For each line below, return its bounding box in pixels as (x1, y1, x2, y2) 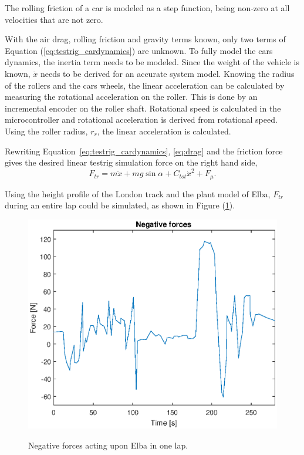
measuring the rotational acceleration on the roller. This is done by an (5, 90, 258, 103)
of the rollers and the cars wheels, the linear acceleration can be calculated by (5, 79, 285, 91)
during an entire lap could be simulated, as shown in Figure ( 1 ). (5, 199, 235, 211)
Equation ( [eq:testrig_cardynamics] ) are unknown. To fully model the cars (5, 44, 273, 56)
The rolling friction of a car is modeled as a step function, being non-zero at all (5, 2, 290, 14)
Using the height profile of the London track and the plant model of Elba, (5, 187, 271, 200)
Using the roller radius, (5, 124, 88, 137)
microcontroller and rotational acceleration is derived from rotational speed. (5, 113, 278, 126)
